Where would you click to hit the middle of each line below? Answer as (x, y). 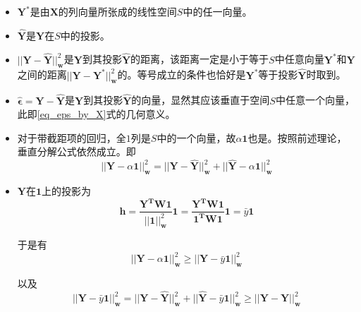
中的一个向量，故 (196, 137)
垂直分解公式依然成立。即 (77, 151)
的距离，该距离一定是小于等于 (200, 59)
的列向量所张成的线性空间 (117, 11)
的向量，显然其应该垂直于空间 (201, 100)
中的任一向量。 (218, 11)
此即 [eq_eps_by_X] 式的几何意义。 (96, 114)
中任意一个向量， (315, 100)
